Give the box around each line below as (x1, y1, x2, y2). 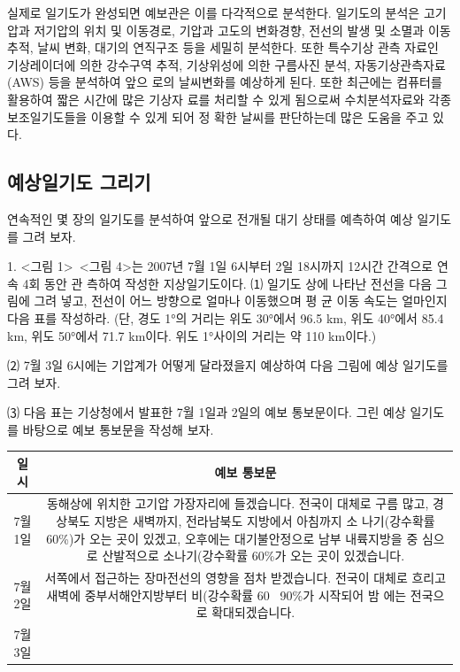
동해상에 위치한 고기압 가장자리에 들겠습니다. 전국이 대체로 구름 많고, (46, 494, 429, 513)
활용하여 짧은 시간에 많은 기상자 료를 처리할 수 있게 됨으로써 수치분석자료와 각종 (7, 89, 452, 108)
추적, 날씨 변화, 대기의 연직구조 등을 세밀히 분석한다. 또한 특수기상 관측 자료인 (7, 38, 439, 57)
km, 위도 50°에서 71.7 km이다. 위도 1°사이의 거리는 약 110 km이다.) (7, 326, 377, 344)
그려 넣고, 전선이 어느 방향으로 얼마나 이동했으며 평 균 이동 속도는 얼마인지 (34, 291, 448, 310)
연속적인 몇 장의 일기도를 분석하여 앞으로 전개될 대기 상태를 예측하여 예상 (7, 209, 413, 228)
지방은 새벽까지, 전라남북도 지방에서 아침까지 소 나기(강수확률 (94, 512, 435, 530)
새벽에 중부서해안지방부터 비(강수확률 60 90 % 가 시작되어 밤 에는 (46, 585, 407, 604)
